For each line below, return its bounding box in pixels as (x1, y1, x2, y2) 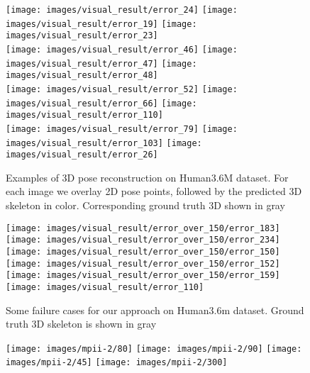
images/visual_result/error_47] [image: (6, 58, 197, 69)
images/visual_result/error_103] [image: (6, 138, 202, 148)
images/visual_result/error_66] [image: (6, 98, 197, 108)
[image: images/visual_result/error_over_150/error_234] (6, 235, 280, 245)
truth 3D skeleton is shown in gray (6, 316, 157, 331)
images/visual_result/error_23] (6, 30, 158, 41)
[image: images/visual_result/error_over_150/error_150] (6, 246, 280, 257)
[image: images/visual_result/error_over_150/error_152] (6, 258, 280, 269)
